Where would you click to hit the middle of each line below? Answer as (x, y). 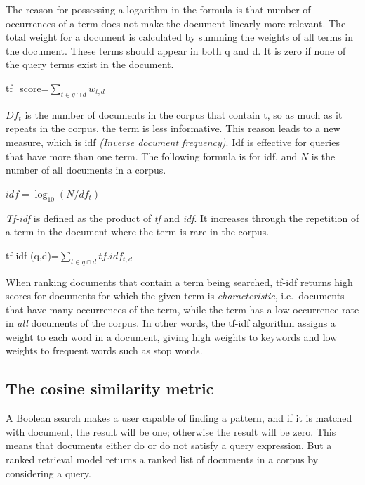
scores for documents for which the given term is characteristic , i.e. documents (175, 296)
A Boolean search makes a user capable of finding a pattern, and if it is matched (179, 418)
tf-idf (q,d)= (32, 255)
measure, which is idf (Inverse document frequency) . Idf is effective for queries (173, 142)
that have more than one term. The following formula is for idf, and (152, 156)
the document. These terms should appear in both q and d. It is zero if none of (176, 50)
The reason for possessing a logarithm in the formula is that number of (158, 9)
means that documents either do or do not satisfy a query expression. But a (169, 445)
